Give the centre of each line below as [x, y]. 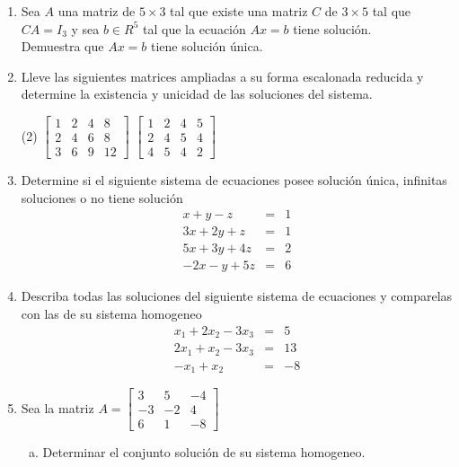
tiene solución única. [207, 46]
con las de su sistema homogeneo [111, 313]
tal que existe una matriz [239, 11]
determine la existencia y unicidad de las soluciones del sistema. [197, 94]
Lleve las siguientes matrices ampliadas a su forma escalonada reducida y [222, 76]
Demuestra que [62, 46]
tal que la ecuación [194, 28]
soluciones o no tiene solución [102, 197]
